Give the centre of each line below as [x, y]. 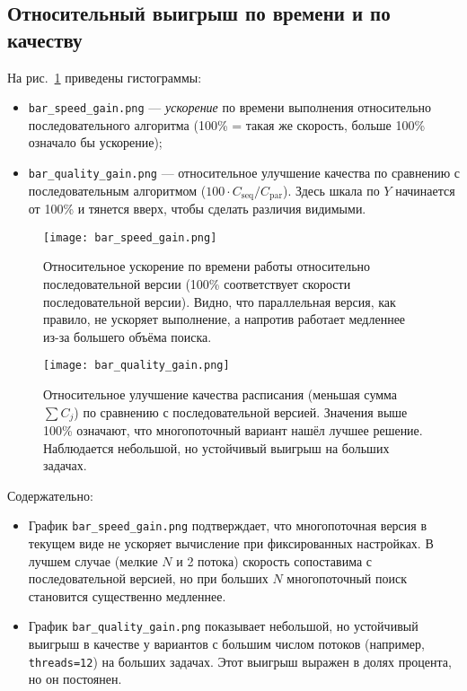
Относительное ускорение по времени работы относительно [207, 266]
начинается [425, 190]
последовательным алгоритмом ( [117, 190]
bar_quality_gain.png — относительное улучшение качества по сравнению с [244, 173]
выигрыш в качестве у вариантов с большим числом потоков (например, [226, 644]
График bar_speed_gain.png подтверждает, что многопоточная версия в [228, 525]
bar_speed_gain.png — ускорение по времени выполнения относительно [229, 107]
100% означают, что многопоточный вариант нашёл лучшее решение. [233, 430]
